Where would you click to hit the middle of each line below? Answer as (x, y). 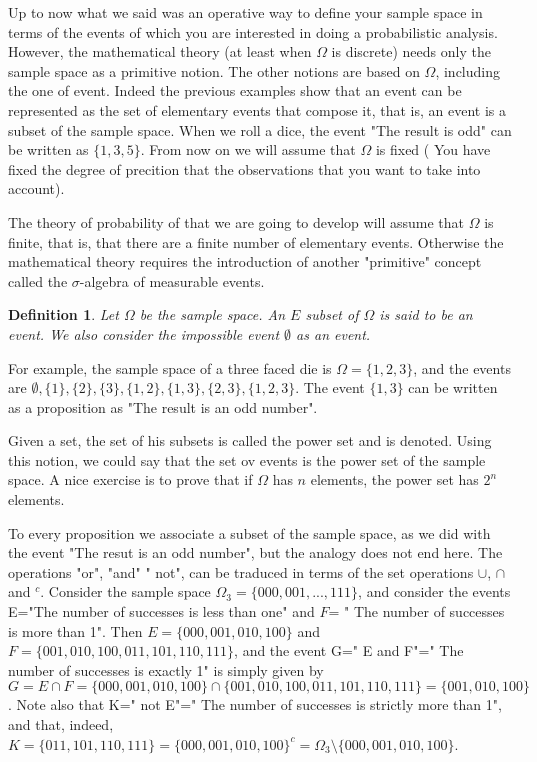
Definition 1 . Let (63, 314)
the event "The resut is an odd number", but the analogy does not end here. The (255, 552)
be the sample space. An (212, 314)
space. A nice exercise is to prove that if (130, 479)
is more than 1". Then (75, 630)
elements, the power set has (394, 479)
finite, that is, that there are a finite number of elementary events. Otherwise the (256, 241)
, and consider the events (434, 591)
